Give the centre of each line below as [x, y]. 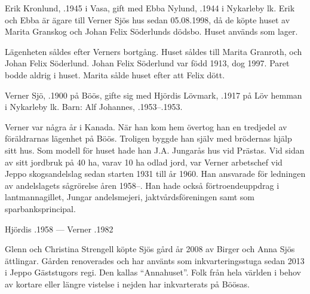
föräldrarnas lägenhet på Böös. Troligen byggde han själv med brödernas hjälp [148, 138]
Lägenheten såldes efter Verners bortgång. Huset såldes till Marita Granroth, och [154, 51]
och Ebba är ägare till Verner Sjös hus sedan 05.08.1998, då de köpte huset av [148, 19]
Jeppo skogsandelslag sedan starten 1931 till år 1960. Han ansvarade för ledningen [155, 174]
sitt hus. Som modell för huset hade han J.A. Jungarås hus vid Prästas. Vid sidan [155, 150]
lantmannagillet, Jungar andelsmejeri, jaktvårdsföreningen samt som [130, 197]
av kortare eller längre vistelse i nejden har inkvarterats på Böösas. [127, 284]
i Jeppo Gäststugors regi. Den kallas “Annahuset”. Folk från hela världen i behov [153, 272]
